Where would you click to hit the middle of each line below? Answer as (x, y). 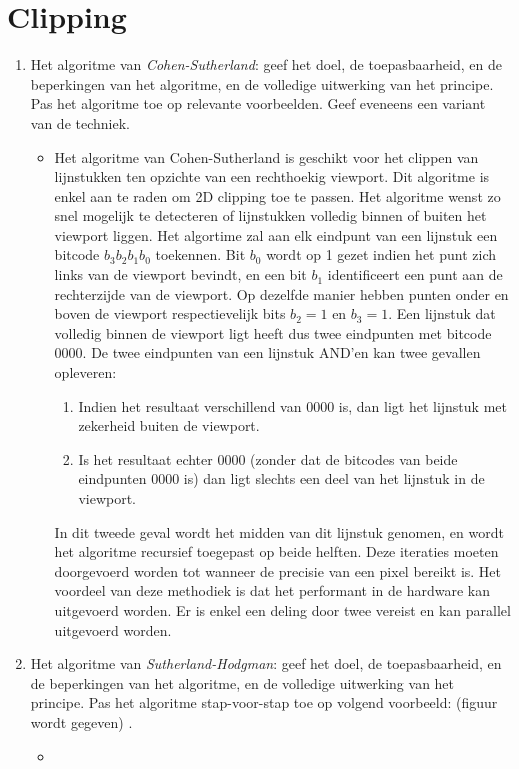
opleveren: (85, 372)
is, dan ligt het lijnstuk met (422, 405)
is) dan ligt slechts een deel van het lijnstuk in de (334, 478)
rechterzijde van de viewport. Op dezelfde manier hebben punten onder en (281, 293)
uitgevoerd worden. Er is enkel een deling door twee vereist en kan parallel (282, 609)
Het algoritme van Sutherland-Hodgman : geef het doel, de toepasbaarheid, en (266, 663)
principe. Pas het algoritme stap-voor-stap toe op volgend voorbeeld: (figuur (264, 702)
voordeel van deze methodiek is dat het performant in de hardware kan (272, 590)
